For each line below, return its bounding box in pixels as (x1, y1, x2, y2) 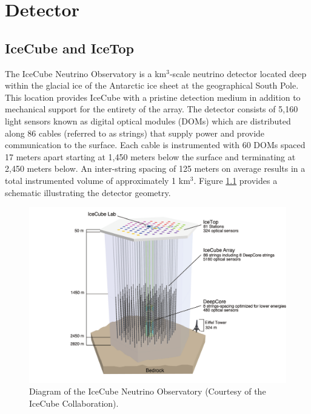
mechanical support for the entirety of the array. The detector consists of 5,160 (5, 103, 298, 115)
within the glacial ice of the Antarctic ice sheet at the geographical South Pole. (5, 79, 299, 92)
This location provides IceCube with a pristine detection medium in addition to (5, 90, 301, 103)
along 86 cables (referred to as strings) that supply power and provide (5, 126, 265, 139)
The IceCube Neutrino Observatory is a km (5, 67, 167, 80)
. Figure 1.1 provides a (193, 174, 278, 186)
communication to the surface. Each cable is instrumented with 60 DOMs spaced (5, 138, 306, 151)
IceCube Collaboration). (29, 396, 119, 409)
